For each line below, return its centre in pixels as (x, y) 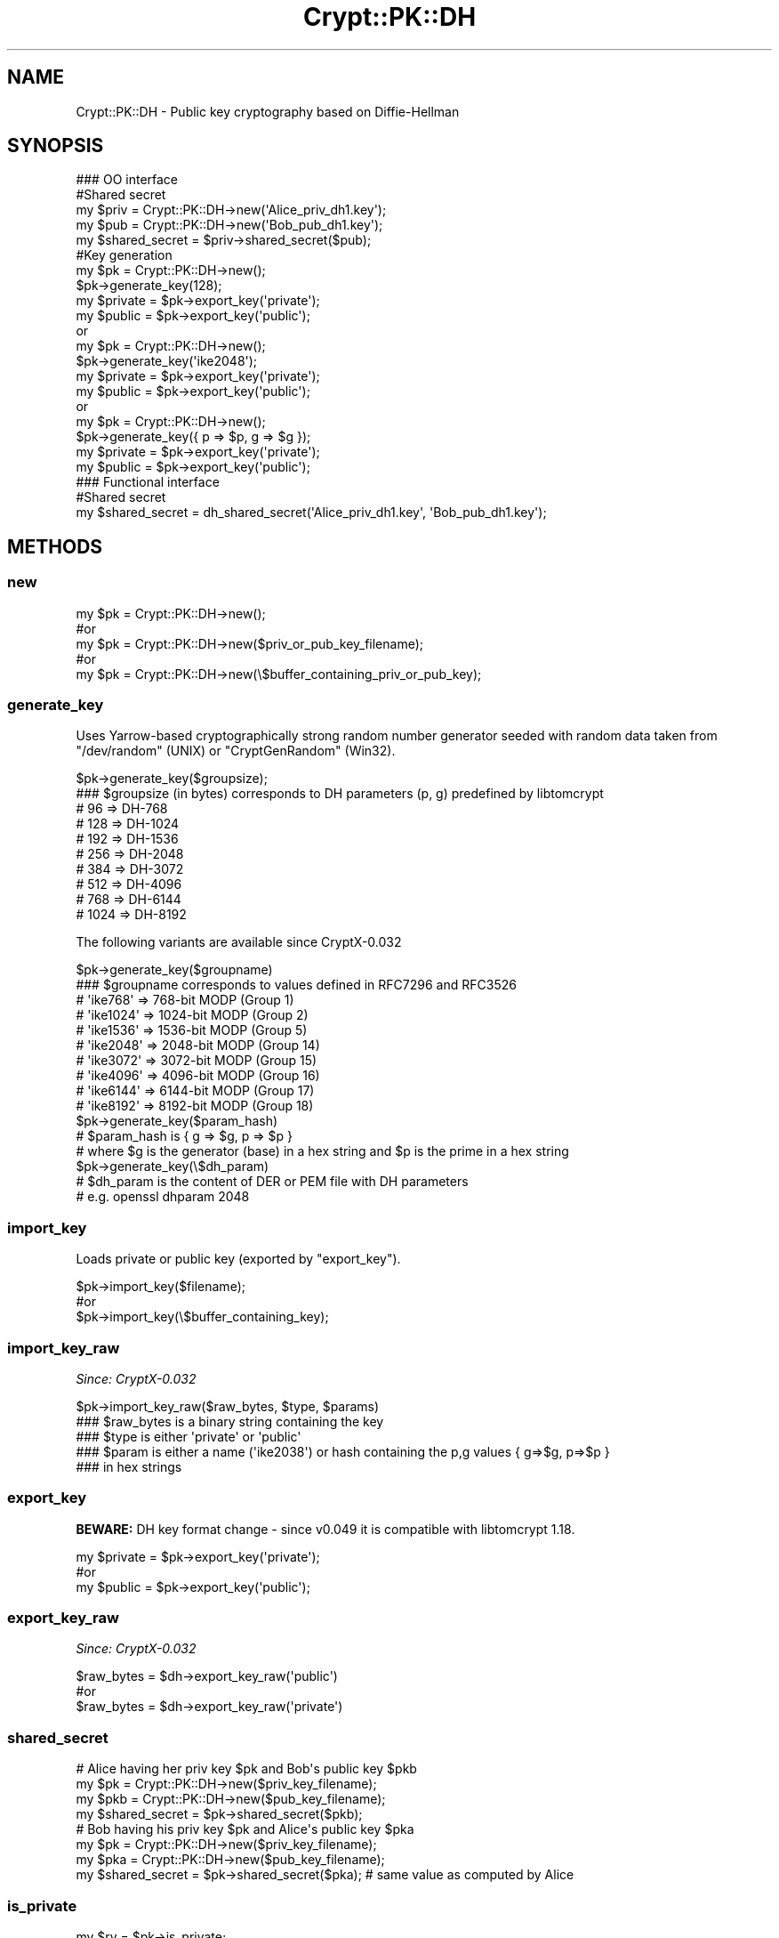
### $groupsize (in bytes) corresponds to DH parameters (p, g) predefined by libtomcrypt (340, 794)
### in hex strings (129, 1466)
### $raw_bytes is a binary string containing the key (230, 1421)
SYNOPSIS (56, 146)
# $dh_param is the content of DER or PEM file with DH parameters (272, 1182)
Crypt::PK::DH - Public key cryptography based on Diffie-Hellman (268, 111)
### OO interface (127, 180)
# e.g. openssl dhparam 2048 (163, 1197)
